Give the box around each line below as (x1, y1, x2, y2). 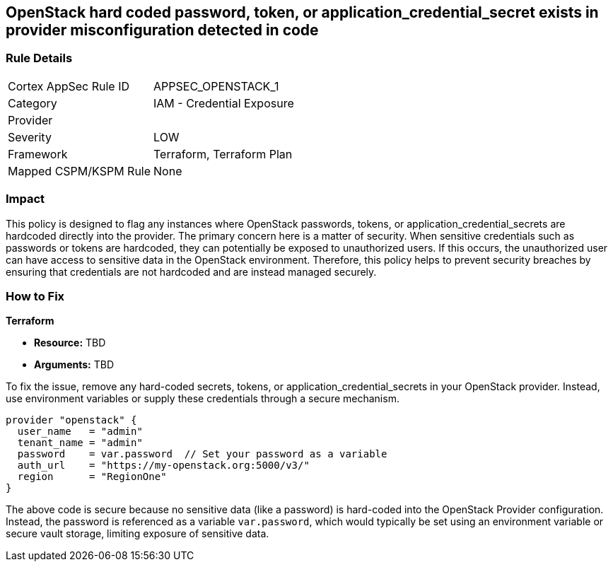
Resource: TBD (34, 337, 106, 349)
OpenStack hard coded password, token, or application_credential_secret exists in (6, 4, 599, 21)
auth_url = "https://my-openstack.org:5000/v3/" (17, 460, 310, 472)
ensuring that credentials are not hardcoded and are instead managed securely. (6, 265, 377, 278)
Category (8, 95, 57, 110)
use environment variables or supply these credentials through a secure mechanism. (6, 392, 399, 405)
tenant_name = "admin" (17, 437, 143, 449)
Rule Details (6, 51, 73, 66)
